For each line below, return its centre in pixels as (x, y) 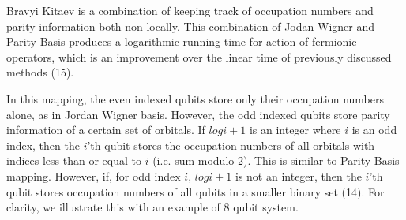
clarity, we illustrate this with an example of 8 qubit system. (152, 207)
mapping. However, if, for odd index (94, 175)
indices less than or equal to (74, 160)
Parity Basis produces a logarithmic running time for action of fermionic (182, 41)
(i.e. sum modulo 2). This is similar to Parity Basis (276, 160)
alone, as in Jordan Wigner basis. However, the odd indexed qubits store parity (198, 114)
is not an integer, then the (298, 175)
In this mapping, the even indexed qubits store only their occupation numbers (195, 98)
